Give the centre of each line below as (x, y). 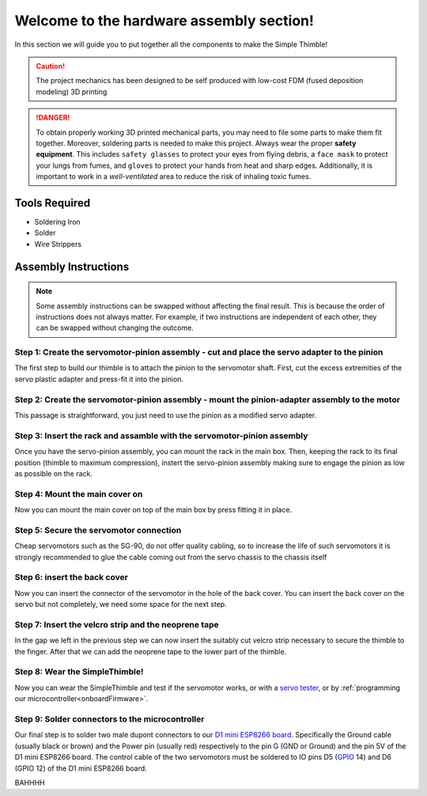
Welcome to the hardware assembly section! (164, 21)
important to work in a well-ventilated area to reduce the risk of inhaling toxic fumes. (174, 176)
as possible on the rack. (53, 473)
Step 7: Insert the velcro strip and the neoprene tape (117, 624)
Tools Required (53, 203)
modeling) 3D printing (72, 92)
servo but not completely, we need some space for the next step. (121, 605)
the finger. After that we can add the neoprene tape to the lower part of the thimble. (151, 651)
